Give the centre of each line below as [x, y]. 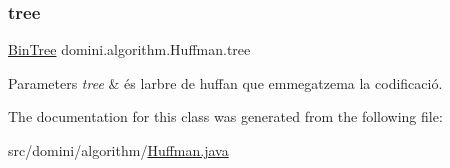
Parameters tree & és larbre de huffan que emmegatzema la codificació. [225, 82]
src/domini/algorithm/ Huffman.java [118, 150]
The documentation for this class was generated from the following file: [225, 116]
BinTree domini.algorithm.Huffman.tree [129, 49]
